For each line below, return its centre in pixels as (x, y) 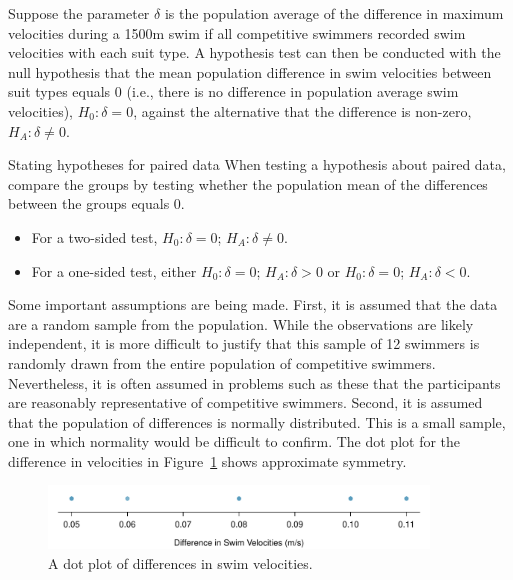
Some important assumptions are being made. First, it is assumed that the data (253, 304)
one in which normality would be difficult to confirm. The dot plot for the (234, 441)
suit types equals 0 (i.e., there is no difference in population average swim (233, 91)
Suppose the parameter (79, 13)
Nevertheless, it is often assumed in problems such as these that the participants (254, 382)
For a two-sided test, (94, 236)
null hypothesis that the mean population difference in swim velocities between (250, 71)
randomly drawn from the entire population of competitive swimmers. (222, 362)
